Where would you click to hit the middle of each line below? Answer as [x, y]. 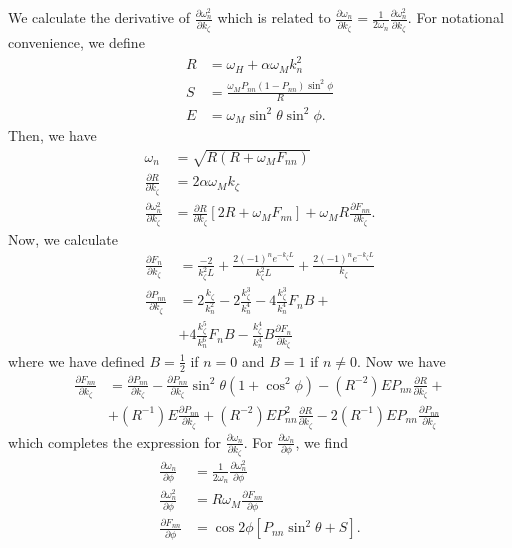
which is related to [274, 17]
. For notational [455, 17]
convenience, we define [76, 42]
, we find [321, 441]
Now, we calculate [63, 238]
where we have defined [76, 360]
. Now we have [401, 360]
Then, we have [52, 135]
